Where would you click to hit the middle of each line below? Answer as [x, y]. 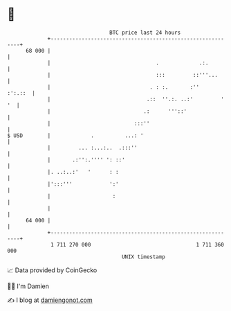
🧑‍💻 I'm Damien [28, 286]
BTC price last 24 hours [145, 33]
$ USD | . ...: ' [75, 135]
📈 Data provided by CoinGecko [52, 270]
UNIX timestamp [144, 257]
